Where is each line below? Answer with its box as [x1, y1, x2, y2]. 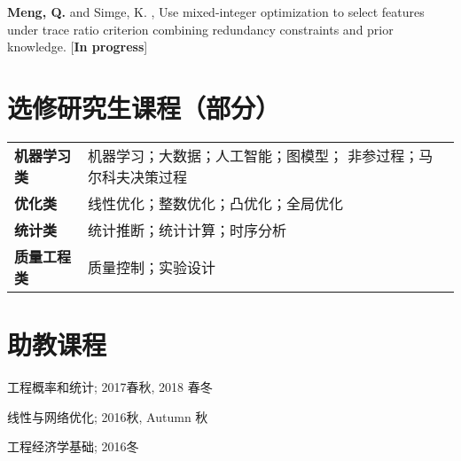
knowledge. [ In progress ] [7, 37, 148, 56]
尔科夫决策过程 [87, 166, 187, 187]
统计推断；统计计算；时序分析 [87, 219, 286, 240]
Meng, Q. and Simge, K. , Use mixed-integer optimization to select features [7, 3, 425, 20]
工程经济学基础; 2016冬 [7, 437, 139, 456]
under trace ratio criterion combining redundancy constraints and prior [7, 20, 394, 38]
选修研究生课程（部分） [7, 89, 281, 125]
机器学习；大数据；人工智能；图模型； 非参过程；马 [87, 145, 434, 166]
